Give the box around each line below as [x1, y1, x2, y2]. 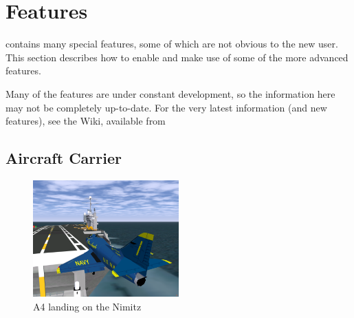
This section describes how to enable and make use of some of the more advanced [5, 50, 349, 64]
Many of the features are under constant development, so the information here [5, 86, 335, 100]
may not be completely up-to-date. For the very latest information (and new [5, 100, 327, 114]
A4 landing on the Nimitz [33, 299, 142, 314]
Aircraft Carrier [5, 147, 122, 169]
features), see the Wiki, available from [5, 114, 166, 128]
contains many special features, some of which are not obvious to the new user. [5, 36, 338, 51]
